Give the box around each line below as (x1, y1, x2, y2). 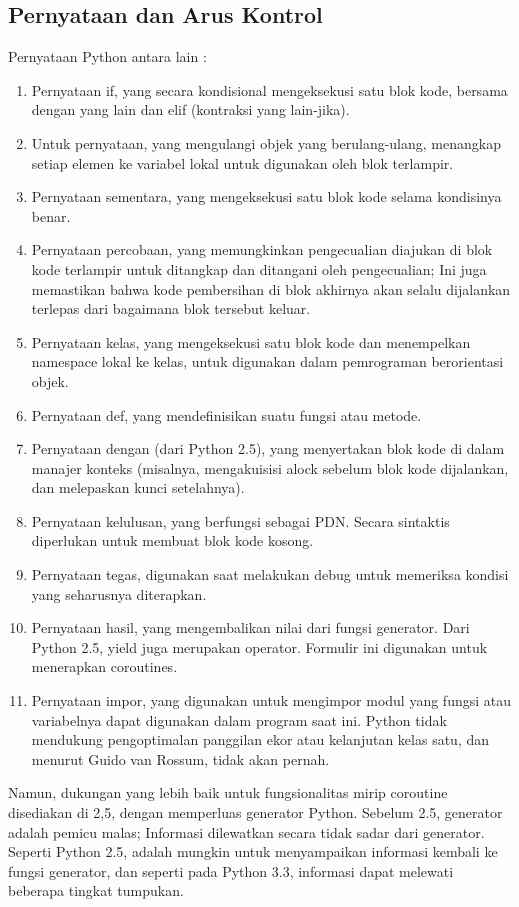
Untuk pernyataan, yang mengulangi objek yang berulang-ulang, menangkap (31, 132, 501, 153)
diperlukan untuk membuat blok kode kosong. (31, 530, 314, 551)
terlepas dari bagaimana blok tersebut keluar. (31, 298, 311, 319)
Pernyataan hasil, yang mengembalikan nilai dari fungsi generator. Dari (31, 617, 470, 638)
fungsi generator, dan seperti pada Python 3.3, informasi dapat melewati (8, 860, 454, 881)
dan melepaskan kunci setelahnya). (31, 477, 245, 498)
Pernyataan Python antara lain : (8, 46, 207, 67)
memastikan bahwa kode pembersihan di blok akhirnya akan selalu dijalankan (31, 278, 511, 299)
